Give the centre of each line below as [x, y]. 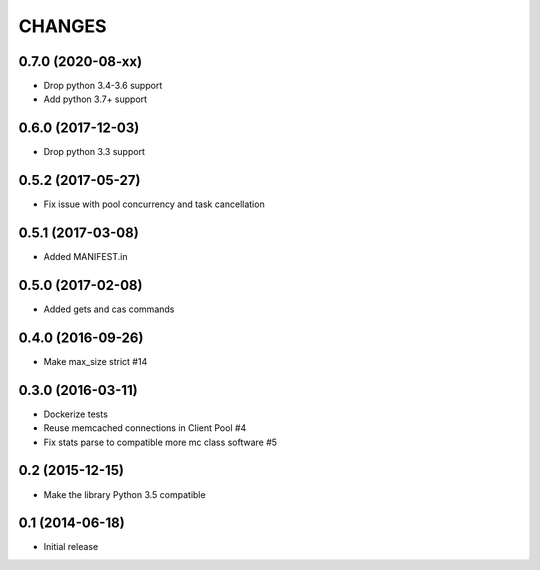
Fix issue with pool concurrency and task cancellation [154, 204]
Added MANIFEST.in [85, 257]
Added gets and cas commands [109, 309]
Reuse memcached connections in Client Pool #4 [145, 428]
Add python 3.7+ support [95, 99]
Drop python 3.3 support [94, 152]
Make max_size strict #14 [95, 361]
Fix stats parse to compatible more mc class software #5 [160, 442]
